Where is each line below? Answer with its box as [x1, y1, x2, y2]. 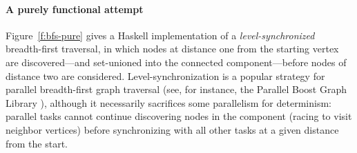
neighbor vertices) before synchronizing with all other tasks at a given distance [6, 122, 339, 136]
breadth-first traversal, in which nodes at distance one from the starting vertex [6, 41, 339, 56]
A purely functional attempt [6, 1, 144, 16]
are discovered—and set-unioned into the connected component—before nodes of [6, 54, 347, 69]
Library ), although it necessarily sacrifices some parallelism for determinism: [6, 95, 331, 110]
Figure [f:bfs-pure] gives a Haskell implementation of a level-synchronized [6, 28, 315, 42]
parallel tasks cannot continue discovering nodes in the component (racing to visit [6, 109, 352, 123]
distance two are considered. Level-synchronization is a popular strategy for [6, 68, 325, 83]
